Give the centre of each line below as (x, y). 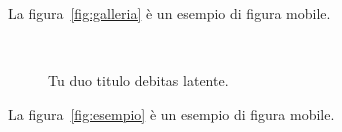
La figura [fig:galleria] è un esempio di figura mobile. (169, 13)
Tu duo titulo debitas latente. (138, 80)
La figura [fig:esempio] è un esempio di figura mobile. (171, 113)
